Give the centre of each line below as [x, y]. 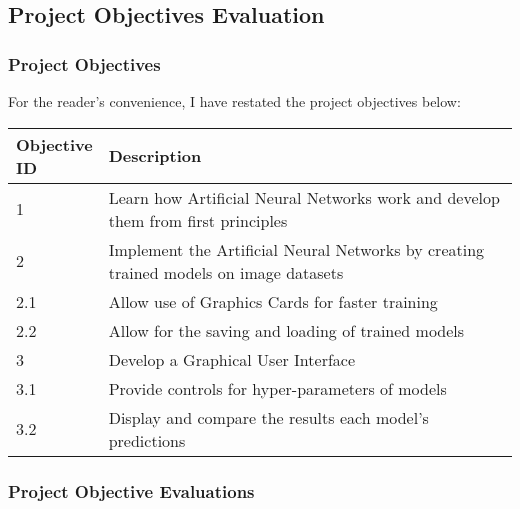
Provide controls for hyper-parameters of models [277, 388]
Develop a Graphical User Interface [232, 359]
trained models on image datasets [226, 272]
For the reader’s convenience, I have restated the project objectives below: [234, 101]
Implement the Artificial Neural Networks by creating [296, 249]
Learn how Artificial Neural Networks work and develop [304, 197]
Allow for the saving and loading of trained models [286, 330]
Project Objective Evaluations [131, 490]
